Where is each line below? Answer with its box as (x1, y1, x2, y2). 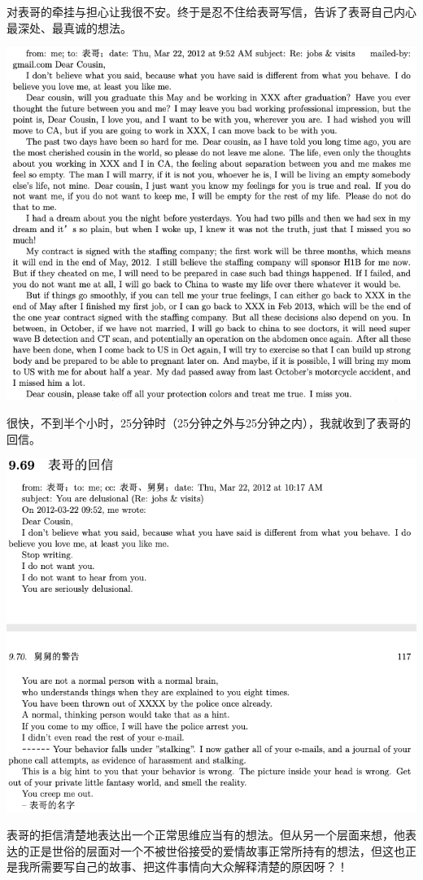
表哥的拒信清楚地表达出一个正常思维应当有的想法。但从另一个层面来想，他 (7, 826, 405, 843)
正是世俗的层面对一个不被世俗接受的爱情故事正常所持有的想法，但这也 (28, 842, 405, 859)
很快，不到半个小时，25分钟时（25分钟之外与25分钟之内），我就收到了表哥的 (7, 414, 411, 431)
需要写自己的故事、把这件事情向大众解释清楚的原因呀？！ (40, 858, 348, 875)
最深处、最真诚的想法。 (7, 19, 132, 36)
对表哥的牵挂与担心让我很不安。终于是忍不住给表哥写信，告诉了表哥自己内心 (7, 3, 416, 20)
